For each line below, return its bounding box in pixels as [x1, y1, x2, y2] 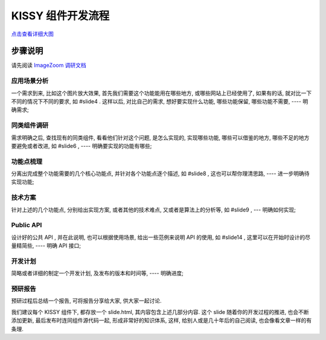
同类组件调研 [11, 121, 49, 130]
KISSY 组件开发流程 [11, 9, 110, 22]
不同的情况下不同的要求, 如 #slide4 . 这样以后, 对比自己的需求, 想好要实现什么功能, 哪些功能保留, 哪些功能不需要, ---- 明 [11, 97, 308, 105]
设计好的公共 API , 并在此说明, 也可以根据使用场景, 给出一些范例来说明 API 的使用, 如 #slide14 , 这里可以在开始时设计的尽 [11, 233, 311, 241]
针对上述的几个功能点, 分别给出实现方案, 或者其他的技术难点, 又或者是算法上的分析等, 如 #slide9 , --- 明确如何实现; [11, 206, 296, 213]
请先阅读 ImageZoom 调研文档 [11, 62, 87, 69]
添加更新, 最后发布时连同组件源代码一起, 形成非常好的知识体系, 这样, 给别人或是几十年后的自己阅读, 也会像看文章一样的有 [11, 317, 312, 324]
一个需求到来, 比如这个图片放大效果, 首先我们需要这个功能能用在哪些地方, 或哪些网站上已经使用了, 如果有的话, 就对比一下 [11, 89, 312, 97]
